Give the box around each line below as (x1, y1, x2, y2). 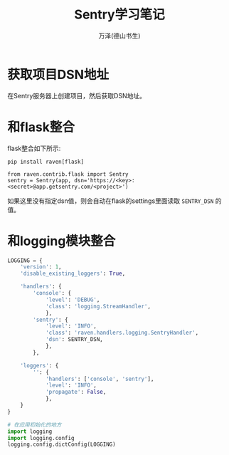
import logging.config (7, 434, 75, 441)
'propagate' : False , (45, 389, 107, 396)
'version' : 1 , (20, 263, 62, 271)
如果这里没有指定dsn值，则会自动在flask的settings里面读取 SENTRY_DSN (7, 197, 214, 205)
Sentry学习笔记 (74, 6, 165, 23)
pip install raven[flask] (7, 158, 84, 165)
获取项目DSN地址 (7, 66, 109, 83)
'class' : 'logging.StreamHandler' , (45, 303, 151, 310)
